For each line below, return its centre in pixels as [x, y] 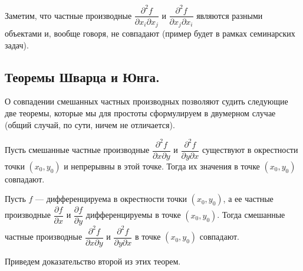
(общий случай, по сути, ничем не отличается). [90, 124]
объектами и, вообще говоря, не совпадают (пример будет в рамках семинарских [150, 33]
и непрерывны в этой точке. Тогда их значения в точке [162, 166]
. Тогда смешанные [251, 215]
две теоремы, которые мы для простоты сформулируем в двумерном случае [140, 113]
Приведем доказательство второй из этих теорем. [93, 261]
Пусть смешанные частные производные [77, 150]
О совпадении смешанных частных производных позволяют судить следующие [146, 101]
